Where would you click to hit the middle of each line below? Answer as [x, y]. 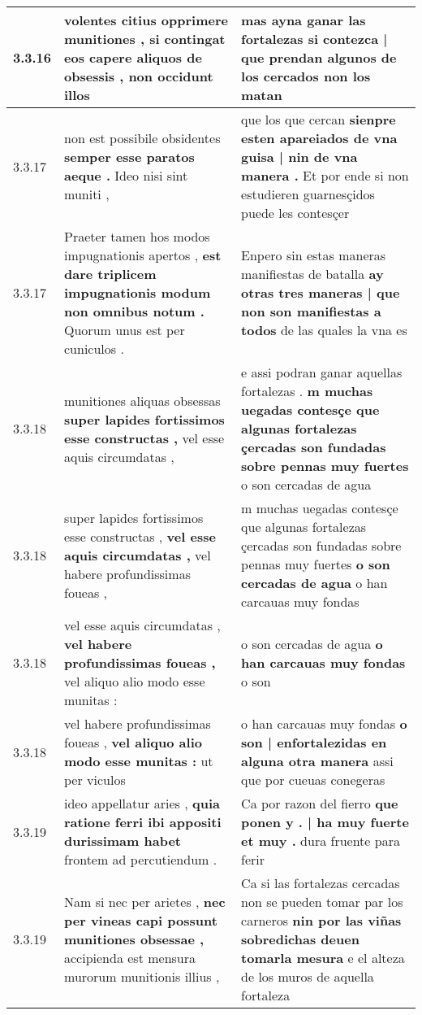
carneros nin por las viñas [321, 920]
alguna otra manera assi [317, 761]
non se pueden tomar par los [322, 902]
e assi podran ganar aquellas [322, 372]
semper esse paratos [129, 157]
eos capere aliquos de [133, 57]
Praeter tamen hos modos [137, 236]
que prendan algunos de [319, 57]
